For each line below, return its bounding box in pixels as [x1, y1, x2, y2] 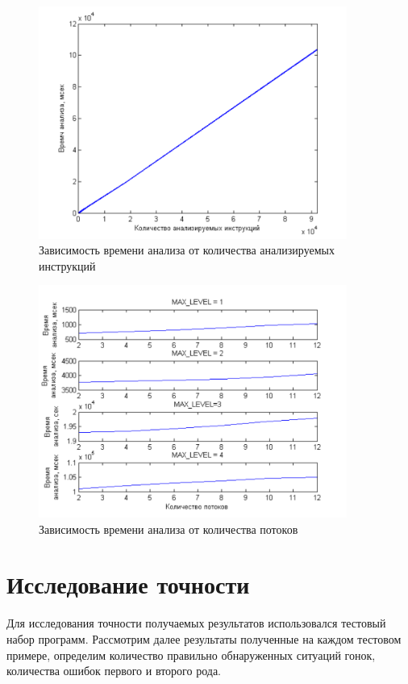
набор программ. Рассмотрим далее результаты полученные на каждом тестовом [6, 631, 402, 647]
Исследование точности [6, 568, 250, 601]
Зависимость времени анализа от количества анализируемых [39, 241, 335, 258]
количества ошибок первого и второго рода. [6, 662, 221, 679]
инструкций [39, 257, 96, 274]
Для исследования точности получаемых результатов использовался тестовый [6, 615, 386, 632]
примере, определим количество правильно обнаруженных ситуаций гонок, [6, 646, 376, 663]
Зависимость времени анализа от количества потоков [39, 520, 298, 537]
